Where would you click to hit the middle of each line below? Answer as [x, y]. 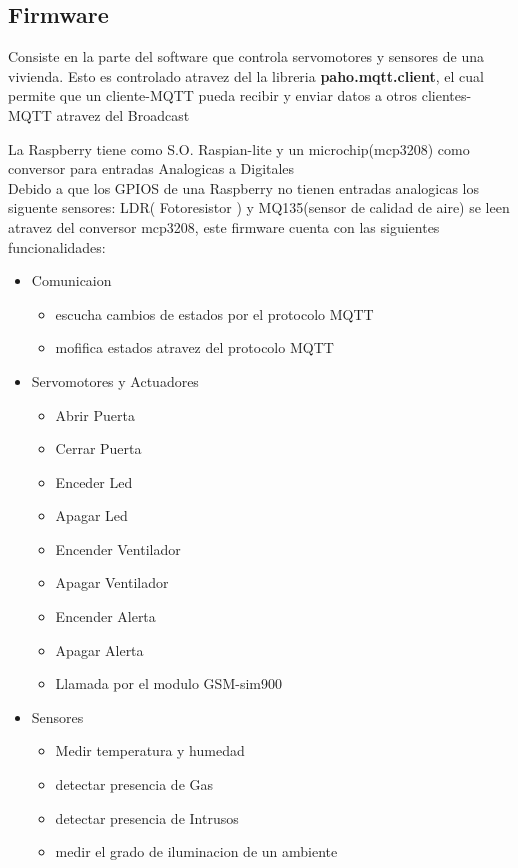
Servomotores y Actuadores [115, 380]
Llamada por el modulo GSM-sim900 [168, 683]
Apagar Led [91, 515]
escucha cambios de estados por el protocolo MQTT [214, 313]
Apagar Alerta [99, 649]
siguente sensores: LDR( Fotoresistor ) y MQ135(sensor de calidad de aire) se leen [259, 207]
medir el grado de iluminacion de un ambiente [196, 851]
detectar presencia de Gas [134, 784]
